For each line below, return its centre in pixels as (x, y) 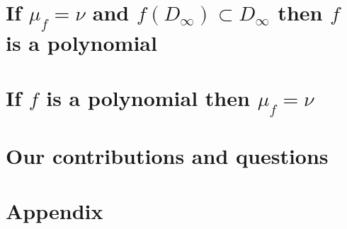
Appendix (55, 211)
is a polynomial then (148, 98)
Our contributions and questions (167, 155)
